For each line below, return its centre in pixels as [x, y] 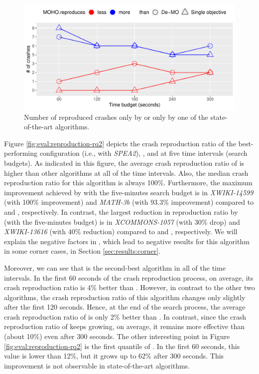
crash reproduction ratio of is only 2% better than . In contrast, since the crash [125, 316]
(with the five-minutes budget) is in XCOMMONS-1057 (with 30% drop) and [122, 221]
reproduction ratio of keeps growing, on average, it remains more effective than [125, 326]
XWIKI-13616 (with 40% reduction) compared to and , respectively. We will [121, 231]
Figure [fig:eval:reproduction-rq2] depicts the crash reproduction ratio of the [120, 143]
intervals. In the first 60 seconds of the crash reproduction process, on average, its [129, 277]
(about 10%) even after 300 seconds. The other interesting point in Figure [117, 336]
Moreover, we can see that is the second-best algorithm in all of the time [115, 267]
